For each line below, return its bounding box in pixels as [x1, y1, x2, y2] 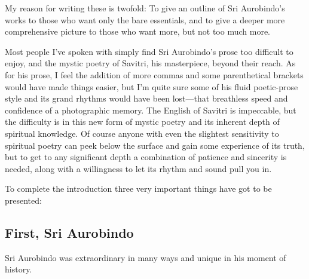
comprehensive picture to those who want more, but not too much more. [5, 25, 270, 38]
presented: [5, 194, 42, 206]
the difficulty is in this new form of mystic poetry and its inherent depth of [5, 115, 280, 128]
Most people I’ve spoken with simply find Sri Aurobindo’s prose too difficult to [5, 45, 293, 57]
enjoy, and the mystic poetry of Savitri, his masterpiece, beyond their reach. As [5, 57, 296, 69]
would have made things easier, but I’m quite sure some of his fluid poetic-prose [5, 80, 298, 93]
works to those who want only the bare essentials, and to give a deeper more [5, 13, 285, 26]
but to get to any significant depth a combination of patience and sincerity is [5, 151, 287, 163]
